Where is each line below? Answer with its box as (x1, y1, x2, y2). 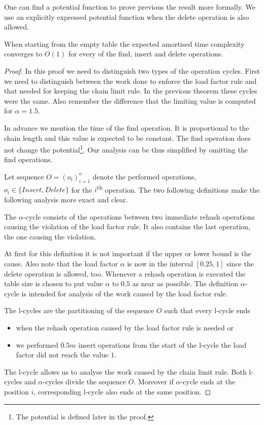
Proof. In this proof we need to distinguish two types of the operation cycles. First (4, 65, 260, 76)
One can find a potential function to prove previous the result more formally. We (4, 2, 256, 12)
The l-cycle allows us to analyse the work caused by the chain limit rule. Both (4, 366, 247, 377)
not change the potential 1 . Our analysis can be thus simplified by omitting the (4, 143, 248, 155)
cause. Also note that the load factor (4, 258, 118, 268)
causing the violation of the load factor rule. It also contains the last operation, (4, 221, 251, 232)
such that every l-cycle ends (164, 305, 250, 316)
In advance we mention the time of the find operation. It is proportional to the (4, 122, 249, 133)
